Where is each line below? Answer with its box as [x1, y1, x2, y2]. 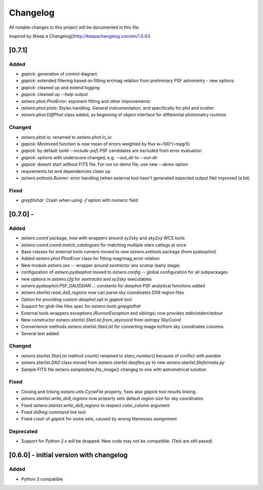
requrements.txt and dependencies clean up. [21, 168, 112, 174]
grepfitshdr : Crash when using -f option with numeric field [21, 197, 138, 203]
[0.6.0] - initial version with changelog [9, 451, 128, 459]
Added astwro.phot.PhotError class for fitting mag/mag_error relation [21, 256, 160, 262]
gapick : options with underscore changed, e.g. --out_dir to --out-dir [21, 154, 158, 160]
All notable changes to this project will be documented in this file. [9, 24, 140, 30]
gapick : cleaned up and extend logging [21, 84, 100, 90]
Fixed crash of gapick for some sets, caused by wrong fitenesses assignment [21, 416, 177, 422]
